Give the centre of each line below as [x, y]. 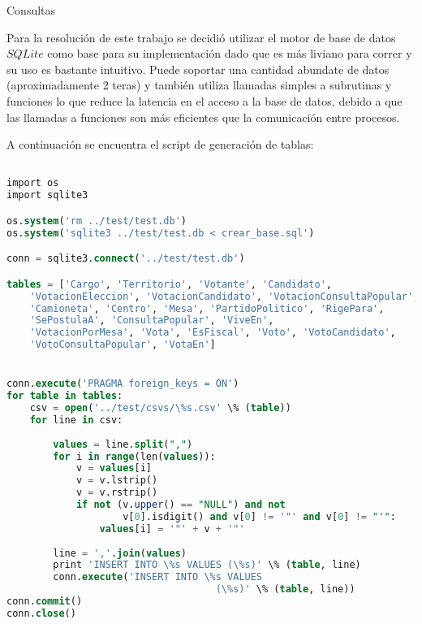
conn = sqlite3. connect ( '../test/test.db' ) [126, 259]
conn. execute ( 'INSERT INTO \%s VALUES [158, 577]
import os [33, 183]
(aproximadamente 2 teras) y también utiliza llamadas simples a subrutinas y [199, 85]
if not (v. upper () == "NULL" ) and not [181, 505]
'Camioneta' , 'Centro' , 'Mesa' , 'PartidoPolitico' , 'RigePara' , [207, 308]
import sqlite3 [47, 195]
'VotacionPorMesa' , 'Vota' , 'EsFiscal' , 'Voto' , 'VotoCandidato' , [213, 333]
